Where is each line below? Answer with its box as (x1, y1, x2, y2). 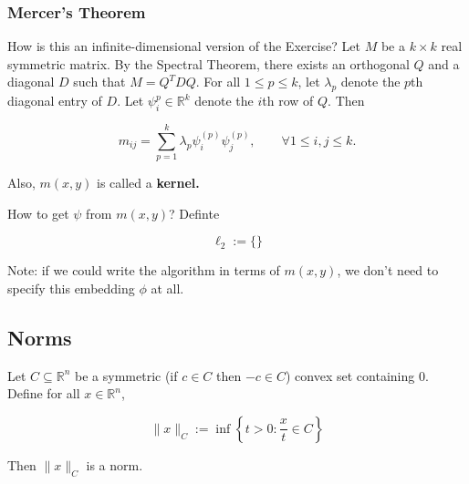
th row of (262, 91, 314, 110)
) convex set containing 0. (286, 366, 429, 385)
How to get (7, 203, 69, 222)
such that (73, 72, 126, 91)
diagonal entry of (7, 91, 102, 110)
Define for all (7, 384, 80, 403)
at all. (151, 278, 184, 297)
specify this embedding (7, 278, 135, 297)
